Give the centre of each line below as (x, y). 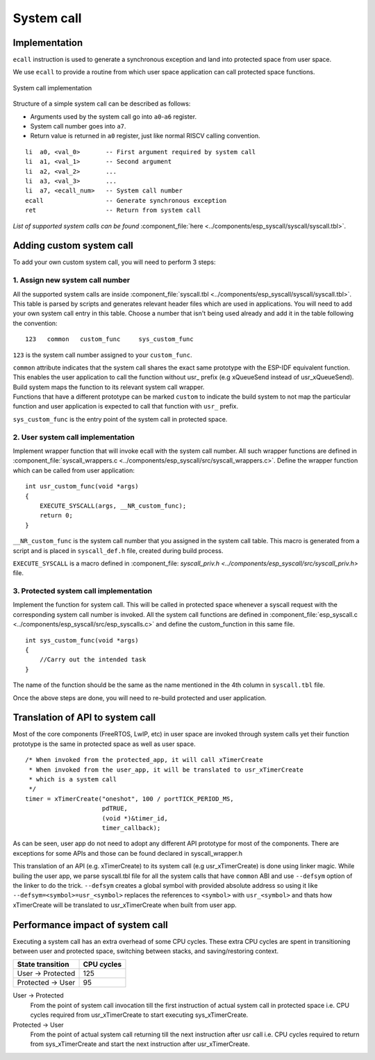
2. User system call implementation (74, 437)
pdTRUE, (115, 809)
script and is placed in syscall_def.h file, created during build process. (118, 550)
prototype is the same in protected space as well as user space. (104, 744)
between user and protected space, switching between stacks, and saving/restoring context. (146, 951)
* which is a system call (73, 779)
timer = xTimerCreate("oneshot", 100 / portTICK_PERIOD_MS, (130, 798)
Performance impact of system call (90, 925)
